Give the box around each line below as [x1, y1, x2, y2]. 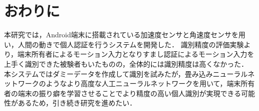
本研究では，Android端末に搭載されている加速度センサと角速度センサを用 [4, 29, 246, 40]
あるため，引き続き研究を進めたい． [17, 98, 137, 108]
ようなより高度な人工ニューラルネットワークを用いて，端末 [45, 78, 241, 89]
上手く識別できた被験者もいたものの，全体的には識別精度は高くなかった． [4, 58, 248, 69]
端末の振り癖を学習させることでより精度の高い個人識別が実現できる [17, 88, 242, 98]
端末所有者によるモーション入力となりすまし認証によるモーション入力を [17, 49, 255, 59]
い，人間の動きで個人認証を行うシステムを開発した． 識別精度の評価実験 [4, 39, 244, 49]
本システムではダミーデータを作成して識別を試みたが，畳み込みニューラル [4, 68, 248, 79]
